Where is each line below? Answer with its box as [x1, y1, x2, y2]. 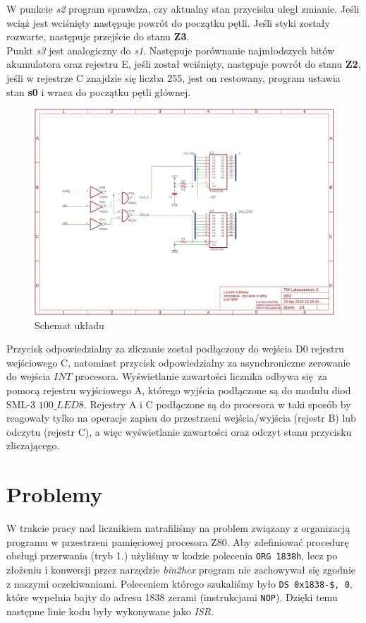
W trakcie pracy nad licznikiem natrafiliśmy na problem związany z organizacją [6, 521, 350, 535]
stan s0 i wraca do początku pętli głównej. [6, 84, 191, 99]
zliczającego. [6, 438, 60, 453]
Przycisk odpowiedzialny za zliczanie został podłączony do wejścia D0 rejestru [6, 341, 344, 356]
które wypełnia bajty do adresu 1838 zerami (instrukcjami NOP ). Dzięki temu [6, 590, 338, 605]
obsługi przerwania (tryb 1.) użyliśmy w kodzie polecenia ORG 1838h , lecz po [6, 548, 338, 563]
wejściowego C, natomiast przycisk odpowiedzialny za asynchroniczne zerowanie [6, 355, 350, 369]
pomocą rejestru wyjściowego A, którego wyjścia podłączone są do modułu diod [6, 383, 351, 398]
